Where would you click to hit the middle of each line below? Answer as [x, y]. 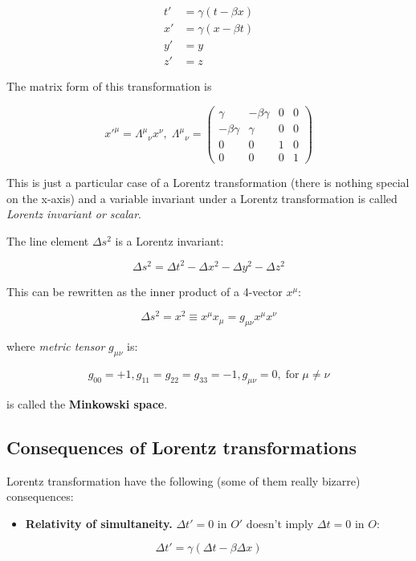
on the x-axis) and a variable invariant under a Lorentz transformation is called [202, 198]
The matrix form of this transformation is [109, 86]
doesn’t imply [280, 523]
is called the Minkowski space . [87, 403]
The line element [48, 240]
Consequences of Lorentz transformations [182, 447]
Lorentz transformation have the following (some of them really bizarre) [184, 480]
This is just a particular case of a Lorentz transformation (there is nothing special [208, 182]
